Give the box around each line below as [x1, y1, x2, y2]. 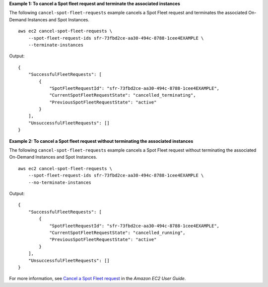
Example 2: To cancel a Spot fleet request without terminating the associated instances [9, 138, 194, 144]
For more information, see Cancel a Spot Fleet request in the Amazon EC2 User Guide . [9, 276, 186, 282]
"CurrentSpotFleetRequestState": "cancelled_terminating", [49, 92, 196, 98]
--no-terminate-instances [28, 179, 92, 185]
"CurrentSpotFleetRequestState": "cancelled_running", [49, 230, 186, 235]
